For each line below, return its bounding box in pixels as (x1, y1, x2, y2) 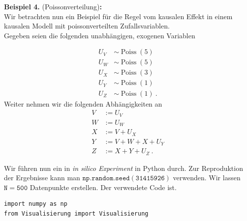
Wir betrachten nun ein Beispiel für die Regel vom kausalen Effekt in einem (4, 11, 233, 21)
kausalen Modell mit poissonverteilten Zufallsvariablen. (4, 21, 170, 31)
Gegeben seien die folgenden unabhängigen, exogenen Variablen (4, 30, 195, 40)
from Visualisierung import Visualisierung (4, 210, 149, 217)
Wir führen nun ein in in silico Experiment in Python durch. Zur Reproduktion (4, 163, 243, 173)
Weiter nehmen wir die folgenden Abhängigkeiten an (4, 98, 162, 109)
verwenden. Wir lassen (173, 172, 241, 183)
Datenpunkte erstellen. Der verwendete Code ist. (30, 182, 177, 192)
